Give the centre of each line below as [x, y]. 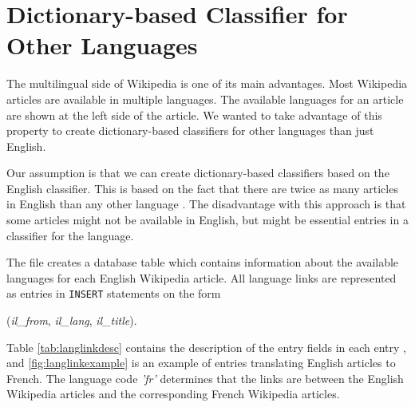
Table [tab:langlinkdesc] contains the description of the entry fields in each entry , [206, 347]
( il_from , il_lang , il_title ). [72, 320]
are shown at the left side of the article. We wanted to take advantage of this [194, 115]
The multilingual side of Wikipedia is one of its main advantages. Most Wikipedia [207, 83]
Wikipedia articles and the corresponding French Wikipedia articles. [173, 394]
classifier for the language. [70, 235]
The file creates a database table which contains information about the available [203, 262]
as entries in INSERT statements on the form [114, 293]
